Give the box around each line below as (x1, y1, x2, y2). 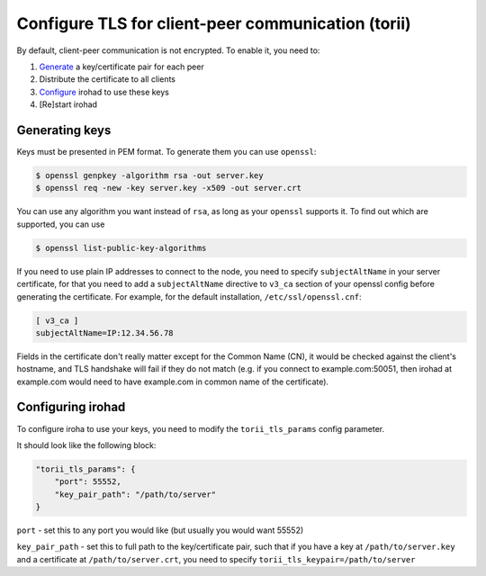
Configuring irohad (16, 400, 126, 415)
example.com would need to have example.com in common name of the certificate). (16, 376, 328, 387)
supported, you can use (16, 219, 105, 229)
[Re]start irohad (39, 99, 98, 110)
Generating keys (16, 122, 112, 138)
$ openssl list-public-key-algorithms (35, 243, 207, 253)
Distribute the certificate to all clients (39, 74, 175, 85)
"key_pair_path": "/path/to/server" (54, 489, 216, 499)
